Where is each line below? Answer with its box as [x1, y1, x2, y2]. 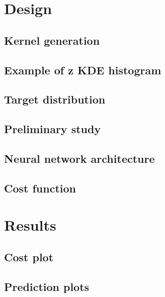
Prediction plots [4, 278, 90, 294]
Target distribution [4, 91, 106, 107]
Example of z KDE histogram [4, 62, 161, 77]
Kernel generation [4, 32, 100, 48]
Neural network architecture [4, 150, 155, 166]
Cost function [4, 180, 76, 195]
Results [4, 215, 56, 235]
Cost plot [4, 249, 54, 264]
